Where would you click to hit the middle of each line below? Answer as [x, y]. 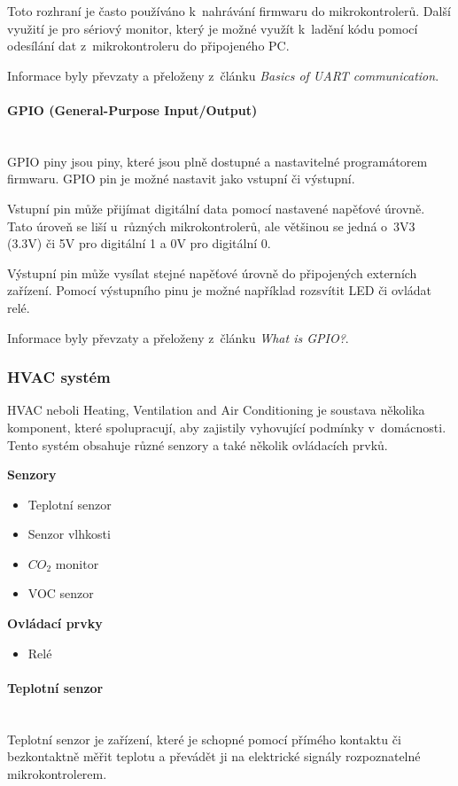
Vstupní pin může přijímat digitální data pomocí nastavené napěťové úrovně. [216, 208]
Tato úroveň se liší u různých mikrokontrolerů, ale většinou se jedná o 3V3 [211, 226]
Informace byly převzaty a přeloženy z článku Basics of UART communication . [223, 75]
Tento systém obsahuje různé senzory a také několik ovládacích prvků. [198, 444]
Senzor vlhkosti [69, 534]
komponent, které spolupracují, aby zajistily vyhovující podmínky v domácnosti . [227, 427]
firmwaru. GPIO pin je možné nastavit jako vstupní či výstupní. [181, 179]
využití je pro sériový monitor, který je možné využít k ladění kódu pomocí [213, 28]
